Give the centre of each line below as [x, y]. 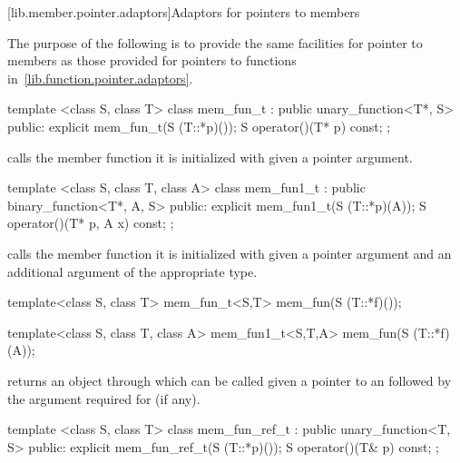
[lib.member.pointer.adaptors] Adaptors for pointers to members [184, 12]
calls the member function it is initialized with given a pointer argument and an [230, 253]
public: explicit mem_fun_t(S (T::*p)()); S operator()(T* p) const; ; [199, 126]
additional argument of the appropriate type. [132, 271]
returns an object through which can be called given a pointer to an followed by [230, 380]
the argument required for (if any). [104, 398]
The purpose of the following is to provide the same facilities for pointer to [215, 42]
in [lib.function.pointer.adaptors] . [100, 78]
